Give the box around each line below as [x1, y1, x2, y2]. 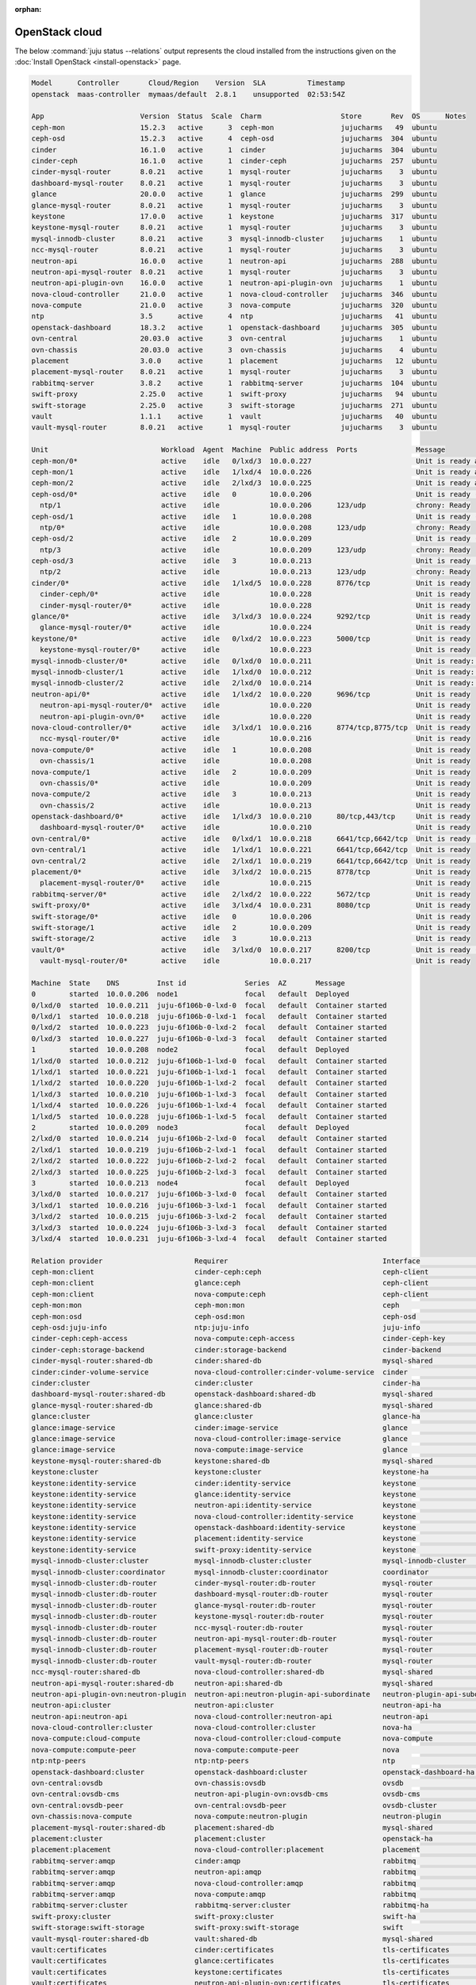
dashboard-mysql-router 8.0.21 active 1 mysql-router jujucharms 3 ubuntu [31, 179, 438, 187]
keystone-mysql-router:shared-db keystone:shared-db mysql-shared [31, 1456, 433, 1465]
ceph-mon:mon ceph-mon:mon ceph [31, 1301, 400, 1310]
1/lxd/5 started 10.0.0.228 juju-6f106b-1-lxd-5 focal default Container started [31, 1112, 388, 1121]
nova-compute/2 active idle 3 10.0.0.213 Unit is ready [31, 790, 471, 799]
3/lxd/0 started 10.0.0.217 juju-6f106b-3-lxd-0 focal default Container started [31, 1189, 388, 1199]
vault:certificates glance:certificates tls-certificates [31, 1956, 450, 1965]
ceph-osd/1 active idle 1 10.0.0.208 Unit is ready [31, 512, 471, 521]
